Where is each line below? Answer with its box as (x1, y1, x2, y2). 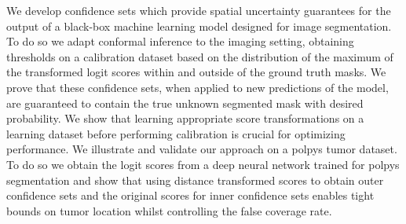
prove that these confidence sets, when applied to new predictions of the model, (6, 79, 389, 95)
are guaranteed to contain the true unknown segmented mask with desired (6, 94, 364, 111)
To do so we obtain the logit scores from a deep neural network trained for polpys (6, 156, 400, 172)
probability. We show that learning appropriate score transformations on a (6, 110, 364, 127)
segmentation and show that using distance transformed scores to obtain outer (6, 171, 384, 188)
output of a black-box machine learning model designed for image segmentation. (6, 17, 392, 34)
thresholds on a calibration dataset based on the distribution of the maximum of (6, 48, 393, 64)
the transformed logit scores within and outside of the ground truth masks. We (6, 64, 386, 80)
